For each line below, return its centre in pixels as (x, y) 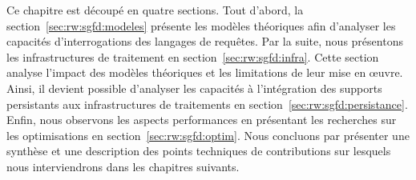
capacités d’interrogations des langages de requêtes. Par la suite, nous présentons (205, 41)
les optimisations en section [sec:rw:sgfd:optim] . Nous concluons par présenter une (208, 135)
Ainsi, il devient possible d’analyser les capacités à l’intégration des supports (194, 88)
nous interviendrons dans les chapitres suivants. (123, 166)
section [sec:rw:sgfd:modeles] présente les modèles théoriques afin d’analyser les (201, 25)
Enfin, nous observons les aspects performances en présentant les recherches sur (202, 120)
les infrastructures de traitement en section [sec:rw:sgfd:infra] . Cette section (193, 56)
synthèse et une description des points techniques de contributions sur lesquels (199, 151)
